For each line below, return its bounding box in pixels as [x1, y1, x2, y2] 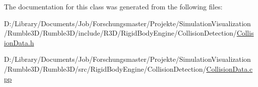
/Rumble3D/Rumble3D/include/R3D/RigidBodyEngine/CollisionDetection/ [4, 28, 237, 38]
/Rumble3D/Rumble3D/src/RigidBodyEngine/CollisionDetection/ [4, 63, 206, 74]
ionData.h [4, 37, 34, 47]
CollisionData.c [206, 63, 253, 74]
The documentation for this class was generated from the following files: [4, 1, 223, 11]
